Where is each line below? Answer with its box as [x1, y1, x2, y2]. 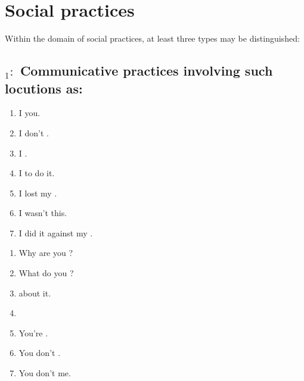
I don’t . [18, 126, 49, 139]
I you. [18, 107, 41, 119]
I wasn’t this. [18, 207, 67, 219]
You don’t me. [18, 367, 71, 379]
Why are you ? [18, 246, 73, 259]
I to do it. [18, 167, 55, 179]
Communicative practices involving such [20, 61, 273, 80]
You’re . [18, 326, 48, 339]
